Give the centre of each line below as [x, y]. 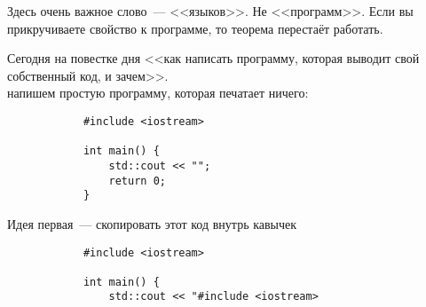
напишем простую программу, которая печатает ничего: [158, 93]
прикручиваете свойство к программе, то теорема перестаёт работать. [195, 28]
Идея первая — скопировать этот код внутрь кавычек [152, 223]
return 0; [137, 181]
